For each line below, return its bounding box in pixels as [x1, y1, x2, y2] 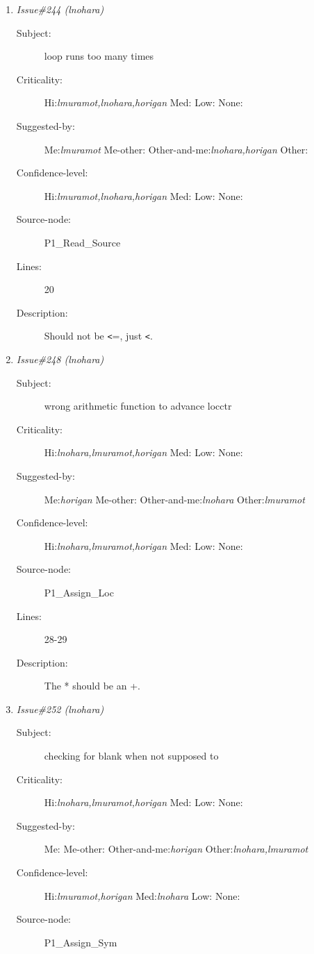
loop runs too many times [44, 49, 154, 63]
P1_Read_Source [44, 235, 121, 249]
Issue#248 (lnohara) [16, 351, 104, 366]
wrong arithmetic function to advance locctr [44, 399, 232, 413]
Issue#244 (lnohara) [16, 2, 104, 16]
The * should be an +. [44, 678, 140, 693]
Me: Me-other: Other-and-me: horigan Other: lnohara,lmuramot [44, 842, 308, 856]
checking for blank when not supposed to [44, 748, 219, 763]
